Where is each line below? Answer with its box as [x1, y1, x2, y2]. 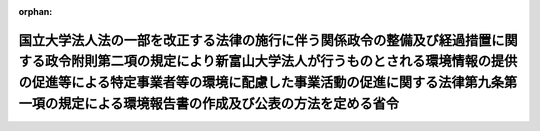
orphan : [18, 6, 53, 17]
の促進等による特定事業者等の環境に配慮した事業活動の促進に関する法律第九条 [18, 74, 505, 90]
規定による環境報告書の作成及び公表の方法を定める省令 [57, 95, 400, 112]
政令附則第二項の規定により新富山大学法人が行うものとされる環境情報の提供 [44, 53, 518, 70]
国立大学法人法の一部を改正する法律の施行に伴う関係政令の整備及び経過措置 [18, 31, 492, 49]
